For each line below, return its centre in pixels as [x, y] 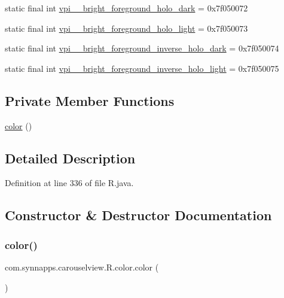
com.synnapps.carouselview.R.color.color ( [82, 267]
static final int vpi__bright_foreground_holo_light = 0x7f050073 [126, 28]
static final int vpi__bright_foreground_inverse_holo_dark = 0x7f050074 [142, 48]
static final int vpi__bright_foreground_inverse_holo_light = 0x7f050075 [142, 68]
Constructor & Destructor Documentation [138, 215]
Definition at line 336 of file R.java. [69, 183]
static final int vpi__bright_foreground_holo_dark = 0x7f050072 [126, 8]
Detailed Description [70, 158]
